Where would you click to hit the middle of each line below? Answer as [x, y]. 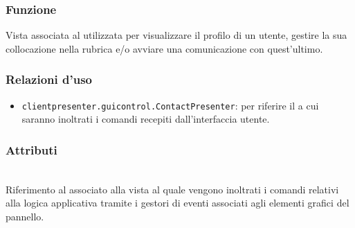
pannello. [25, 216]
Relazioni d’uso [49, 79]
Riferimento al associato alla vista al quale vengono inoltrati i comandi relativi [172, 189]
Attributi [31, 149]
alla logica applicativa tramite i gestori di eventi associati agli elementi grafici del [177, 203]
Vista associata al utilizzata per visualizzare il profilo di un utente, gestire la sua [176, 35]
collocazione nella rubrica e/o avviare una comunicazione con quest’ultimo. [164, 48]
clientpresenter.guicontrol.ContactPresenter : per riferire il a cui [170, 105]
